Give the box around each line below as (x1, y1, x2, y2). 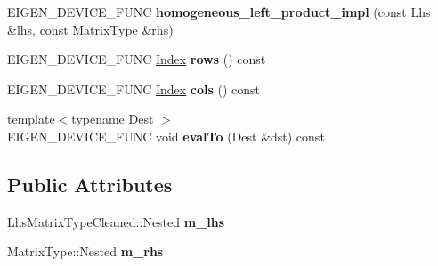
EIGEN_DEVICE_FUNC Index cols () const (7, 79, 261, 98)
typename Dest (71, 109, 154, 128)
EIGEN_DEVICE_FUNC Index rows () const (7, 50, 266, 69)
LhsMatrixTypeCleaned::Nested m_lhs (7, 212, 225, 230)
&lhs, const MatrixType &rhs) (7, 20, 174, 38)
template (7, 109, 55, 128)
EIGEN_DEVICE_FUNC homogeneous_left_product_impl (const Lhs (7, 3, 431, 20)
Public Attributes (7, 170, 173, 197)
